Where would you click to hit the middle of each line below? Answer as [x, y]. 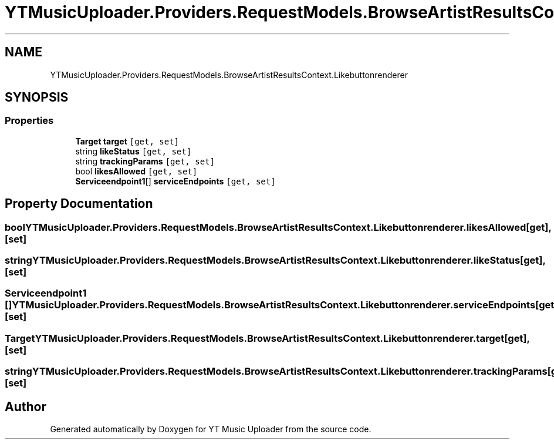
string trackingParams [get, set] [145, 161]
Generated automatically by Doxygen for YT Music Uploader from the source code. [211, 429]
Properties [29, 121]
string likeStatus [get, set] [134, 151]
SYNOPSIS [37, 97]
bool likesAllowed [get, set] [136, 171]
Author [26, 406]
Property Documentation [79, 204]
